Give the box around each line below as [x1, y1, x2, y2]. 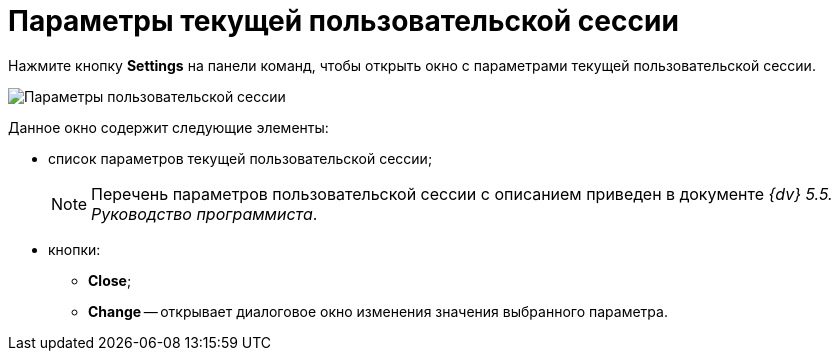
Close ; [88, 271, 132, 289]
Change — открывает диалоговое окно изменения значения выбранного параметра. [88, 302, 668, 320]
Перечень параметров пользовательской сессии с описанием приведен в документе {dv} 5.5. [91, 183, 833, 204]
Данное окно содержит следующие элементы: [8, 118, 329, 136]
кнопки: [48, 240, 101, 258]
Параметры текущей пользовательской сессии [8, 4, 679, 38]
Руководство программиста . [91, 203, 318, 224]
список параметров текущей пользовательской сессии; [48, 149, 433, 167]
